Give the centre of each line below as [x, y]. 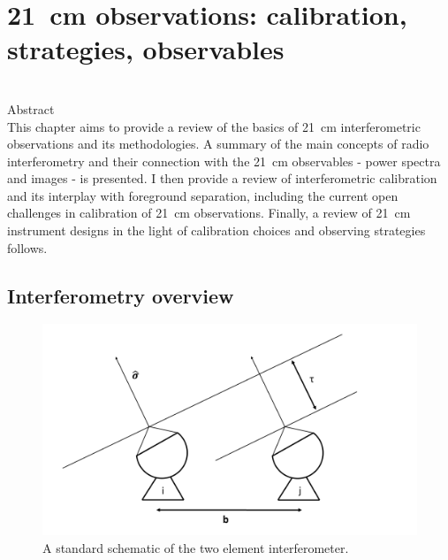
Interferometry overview [121, 295]
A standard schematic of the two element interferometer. [196, 547]
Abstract [31, 108]
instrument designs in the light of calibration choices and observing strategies [216, 230]
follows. [27, 247]
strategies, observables [146, 49]
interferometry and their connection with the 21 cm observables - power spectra [224, 161]
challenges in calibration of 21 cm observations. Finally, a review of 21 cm [209, 213]
